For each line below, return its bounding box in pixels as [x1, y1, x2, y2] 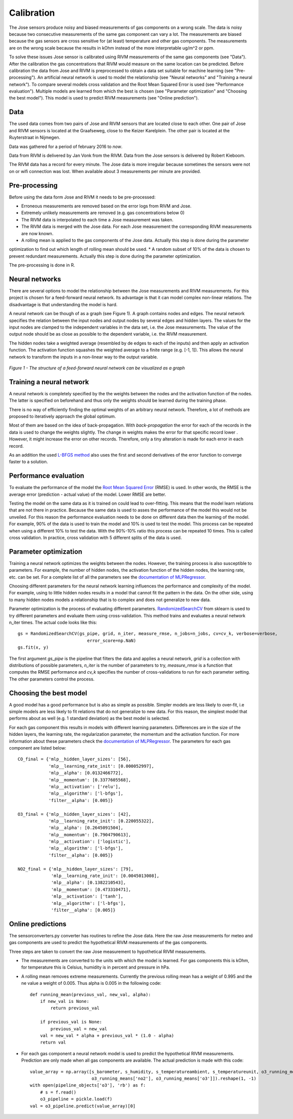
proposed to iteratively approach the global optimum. [9, 414, 116, 419]
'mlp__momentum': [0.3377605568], [48, 777, 131, 782]
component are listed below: [9, 745, 66, 751]
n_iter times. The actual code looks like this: [9, 620, 97, 626]
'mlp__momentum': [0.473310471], [51, 887, 131, 892]
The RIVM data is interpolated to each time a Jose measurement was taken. [21, 217, 173, 222]
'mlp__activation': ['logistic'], [48, 839, 131, 845]
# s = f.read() [40, 1089, 77, 1095]
